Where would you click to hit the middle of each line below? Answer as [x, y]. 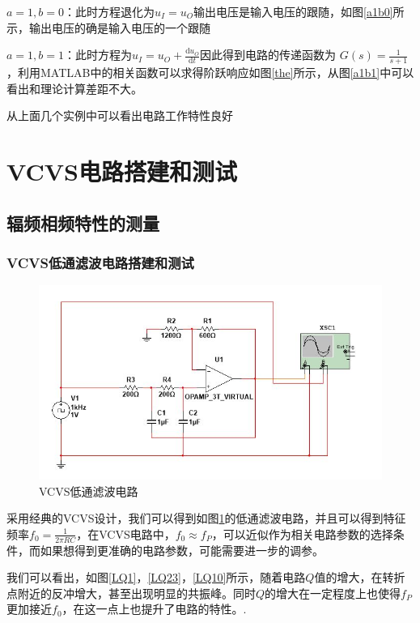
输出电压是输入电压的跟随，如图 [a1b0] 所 [299, 11]
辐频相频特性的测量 [83, 222]
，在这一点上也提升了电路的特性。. [154, 609]
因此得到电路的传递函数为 [268, 55]
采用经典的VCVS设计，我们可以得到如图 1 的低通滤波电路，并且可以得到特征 [206, 518]
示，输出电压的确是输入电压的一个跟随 [108, 27]
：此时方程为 [98, 55]
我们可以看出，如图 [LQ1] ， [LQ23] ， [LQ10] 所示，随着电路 [156, 577]
